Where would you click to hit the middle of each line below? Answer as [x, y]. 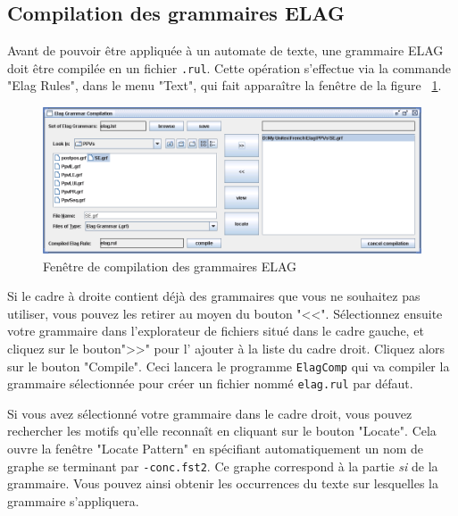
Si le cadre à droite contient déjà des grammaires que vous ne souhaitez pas [214, 296]
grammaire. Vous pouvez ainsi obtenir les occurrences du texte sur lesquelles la [223, 483]
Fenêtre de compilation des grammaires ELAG [170, 266]
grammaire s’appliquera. [73, 500]
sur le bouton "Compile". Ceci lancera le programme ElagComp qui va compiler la [229, 366]
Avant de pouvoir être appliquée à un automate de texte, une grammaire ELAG [225, 50]
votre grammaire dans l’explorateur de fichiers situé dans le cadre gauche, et [216, 331]
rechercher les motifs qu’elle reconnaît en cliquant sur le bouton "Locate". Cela [222, 431]
